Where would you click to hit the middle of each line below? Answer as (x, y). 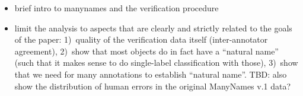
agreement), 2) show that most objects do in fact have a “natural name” (146, 51)
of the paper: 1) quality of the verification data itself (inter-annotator (141, 39)
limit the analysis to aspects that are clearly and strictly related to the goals (153, 28)
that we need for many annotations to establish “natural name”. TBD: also (151, 74)
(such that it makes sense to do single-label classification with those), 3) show (156, 63)
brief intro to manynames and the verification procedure (117, 8)
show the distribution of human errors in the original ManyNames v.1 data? (153, 86)
